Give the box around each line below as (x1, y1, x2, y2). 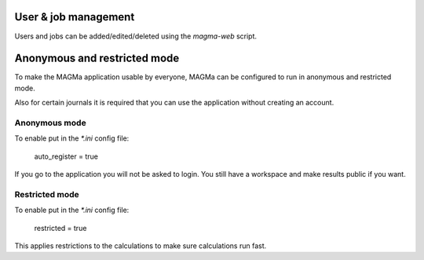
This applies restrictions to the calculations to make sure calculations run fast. (14, 241, 267, 251)
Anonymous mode (14, 117, 86, 128)
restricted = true (34, 223, 87, 233)
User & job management (14, 10, 135, 24)
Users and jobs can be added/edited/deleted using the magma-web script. (14, 31, 258, 41)
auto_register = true (34, 152, 98, 161)
